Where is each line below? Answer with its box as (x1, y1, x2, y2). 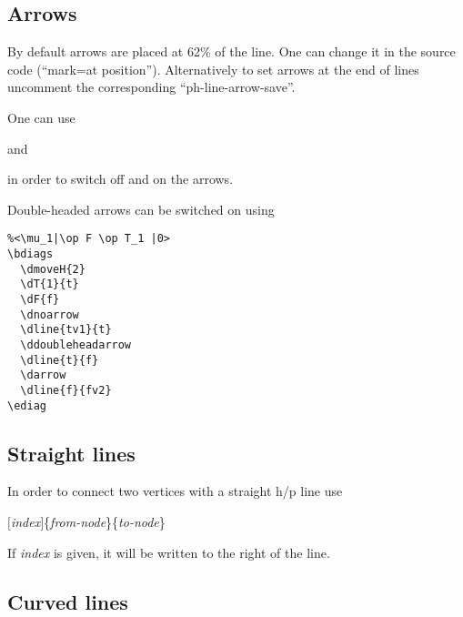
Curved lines (7, 587, 128, 615)
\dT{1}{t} (20, 278, 79, 291)
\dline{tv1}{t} (20, 323, 112, 337)
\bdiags (7, 248, 54, 261)
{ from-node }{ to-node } (44, 512, 166, 531)
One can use (7, 107, 75, 126)
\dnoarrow (20, 308, 79, 321)
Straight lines (7, 439, 136, 467)
